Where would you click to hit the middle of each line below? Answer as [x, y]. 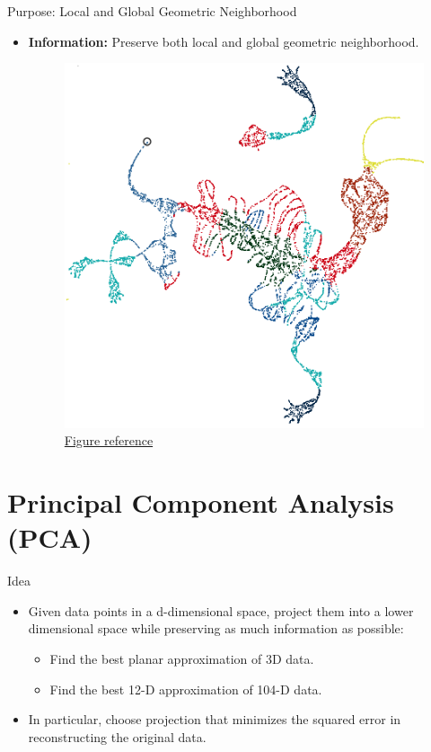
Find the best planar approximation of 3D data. [182, 659]
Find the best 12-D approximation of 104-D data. [186, 689]
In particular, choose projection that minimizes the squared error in [215, 719]
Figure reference [109, 440]
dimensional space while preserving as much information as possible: [216, 628]
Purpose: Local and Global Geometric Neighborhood [152, 11]
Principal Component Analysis [201, 502]
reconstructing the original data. [117, 736]
